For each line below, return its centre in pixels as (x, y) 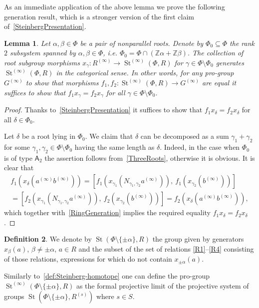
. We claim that (109, 136)
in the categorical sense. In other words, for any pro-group (145, 73)
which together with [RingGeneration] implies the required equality (107, 212)
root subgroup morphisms (42, 62)
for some (17, 147)
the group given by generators (198, 239)
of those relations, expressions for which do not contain (88, 259)
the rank (242, 43)
